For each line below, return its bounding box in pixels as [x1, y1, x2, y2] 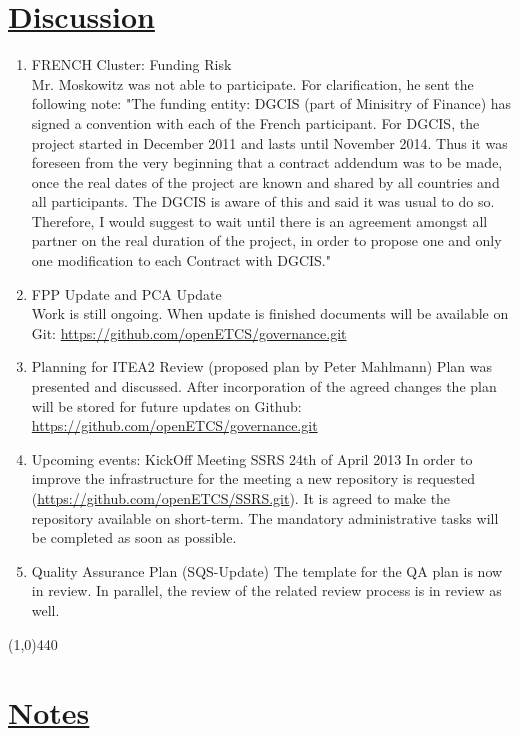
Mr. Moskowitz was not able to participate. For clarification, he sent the [31, 73, 474, 94]
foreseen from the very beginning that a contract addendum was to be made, [31, 152, 503, 173]
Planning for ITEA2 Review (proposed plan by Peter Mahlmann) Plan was [31, 356, 492, 377]
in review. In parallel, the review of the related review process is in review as [31, 580, 502, 601]
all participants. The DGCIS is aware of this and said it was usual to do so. [31, 191, 495, 212]
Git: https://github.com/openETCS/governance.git [31, 322, 347, 343]
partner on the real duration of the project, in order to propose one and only [31, 230, 502, 251]
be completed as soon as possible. [31, 527, 237, 548]
